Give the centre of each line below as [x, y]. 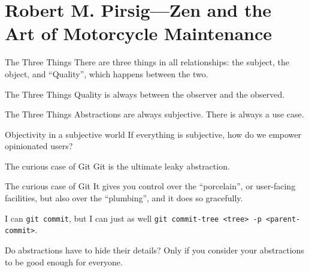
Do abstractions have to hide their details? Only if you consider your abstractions [154, 250]
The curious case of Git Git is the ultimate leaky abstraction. [117, 166]
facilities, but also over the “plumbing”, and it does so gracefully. [124, 198]
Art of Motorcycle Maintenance [139, 33]
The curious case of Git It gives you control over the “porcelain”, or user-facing [150, 186]
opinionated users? [39, 146]
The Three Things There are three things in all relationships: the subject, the [147, 62]
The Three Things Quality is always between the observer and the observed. [145, 94]
